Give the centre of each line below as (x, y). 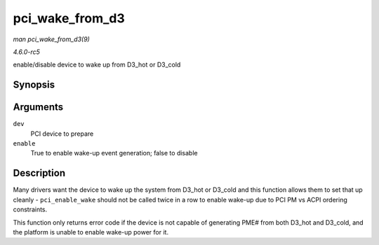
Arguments (38, 107)
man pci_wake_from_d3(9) (52, 39)
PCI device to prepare (62, 134)
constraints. (30, 209)
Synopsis (34, 85)
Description (39, 173)
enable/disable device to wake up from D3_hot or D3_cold (97, 65)
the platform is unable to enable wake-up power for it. (91, 232)
